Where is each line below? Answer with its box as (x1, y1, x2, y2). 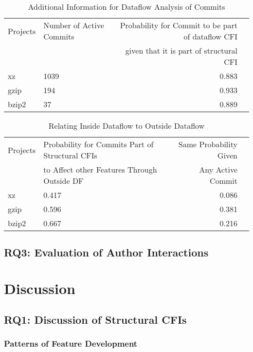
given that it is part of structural (125, 45, 237, 56)
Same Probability (178, 138, 237, 150)
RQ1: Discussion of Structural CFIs (4, 312, 187, 327)
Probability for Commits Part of (43, 138, 154, 150)
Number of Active (43, 20, 104, 31)
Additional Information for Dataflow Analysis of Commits (28, 1, 225, 12)
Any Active (199, 164, 237, 175)
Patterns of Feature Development (4, 337, 138, 349)
